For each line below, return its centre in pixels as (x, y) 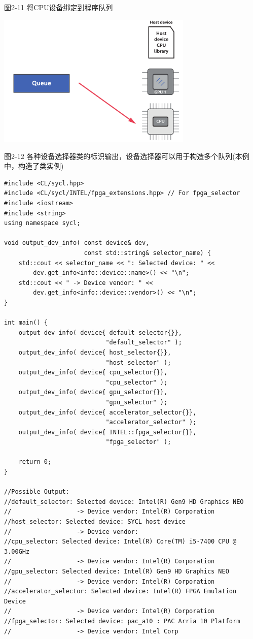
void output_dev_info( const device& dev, (77, 243)
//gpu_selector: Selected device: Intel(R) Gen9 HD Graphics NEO (117, 571)
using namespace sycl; (42, 223)
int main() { (26, 323)
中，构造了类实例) (34, 166)
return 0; (35, 462)
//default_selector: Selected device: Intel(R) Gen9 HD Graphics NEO (124, 502)
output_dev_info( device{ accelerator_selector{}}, (107, 412)
